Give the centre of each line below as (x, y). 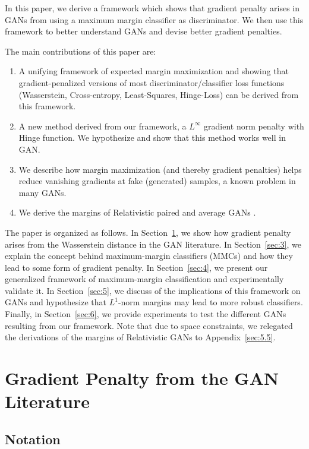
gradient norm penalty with (254, 126)
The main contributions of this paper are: (81, 51)
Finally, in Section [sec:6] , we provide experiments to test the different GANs (146, 314)
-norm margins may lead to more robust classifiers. (210, 302)
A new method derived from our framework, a (103, 126)
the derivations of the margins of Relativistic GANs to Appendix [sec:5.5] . (140, 337)
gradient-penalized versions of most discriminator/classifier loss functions (152, 82)
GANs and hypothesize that (56, 302)
